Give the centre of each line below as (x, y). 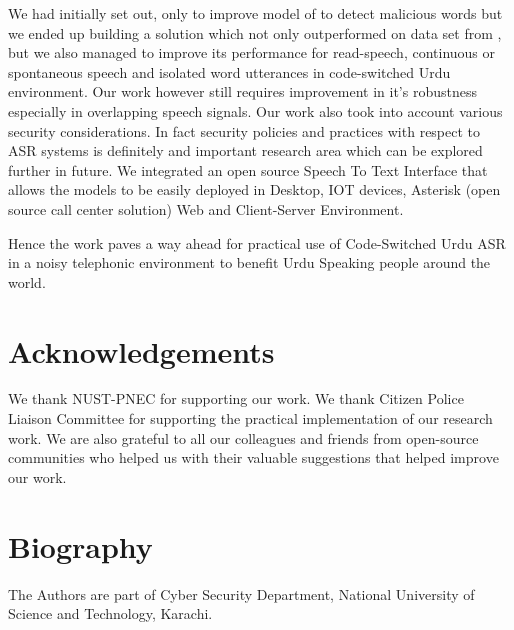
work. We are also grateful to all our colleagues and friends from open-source (243, 437)
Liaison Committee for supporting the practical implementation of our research (250, 418)
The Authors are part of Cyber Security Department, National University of (241, 593)
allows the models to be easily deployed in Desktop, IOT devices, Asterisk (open (254, 189)
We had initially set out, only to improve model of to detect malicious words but (255, 13)
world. (27, 281)
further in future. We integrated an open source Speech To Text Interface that (248, 169)
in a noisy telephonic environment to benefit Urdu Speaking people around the (249, 262)
